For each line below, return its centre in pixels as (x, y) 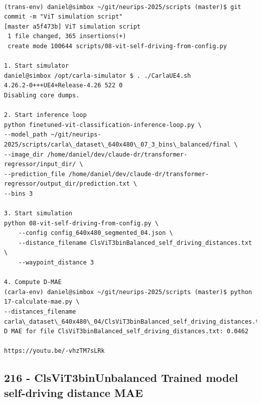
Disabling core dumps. (42, 95)
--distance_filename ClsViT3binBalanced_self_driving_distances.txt (135, 243)
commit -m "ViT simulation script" (63, 17)
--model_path (26, 135)
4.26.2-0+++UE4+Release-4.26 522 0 (63, 86)
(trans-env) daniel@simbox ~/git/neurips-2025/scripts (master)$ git (123, 7)
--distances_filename (40, 312)
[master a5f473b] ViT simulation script (73, 26)
